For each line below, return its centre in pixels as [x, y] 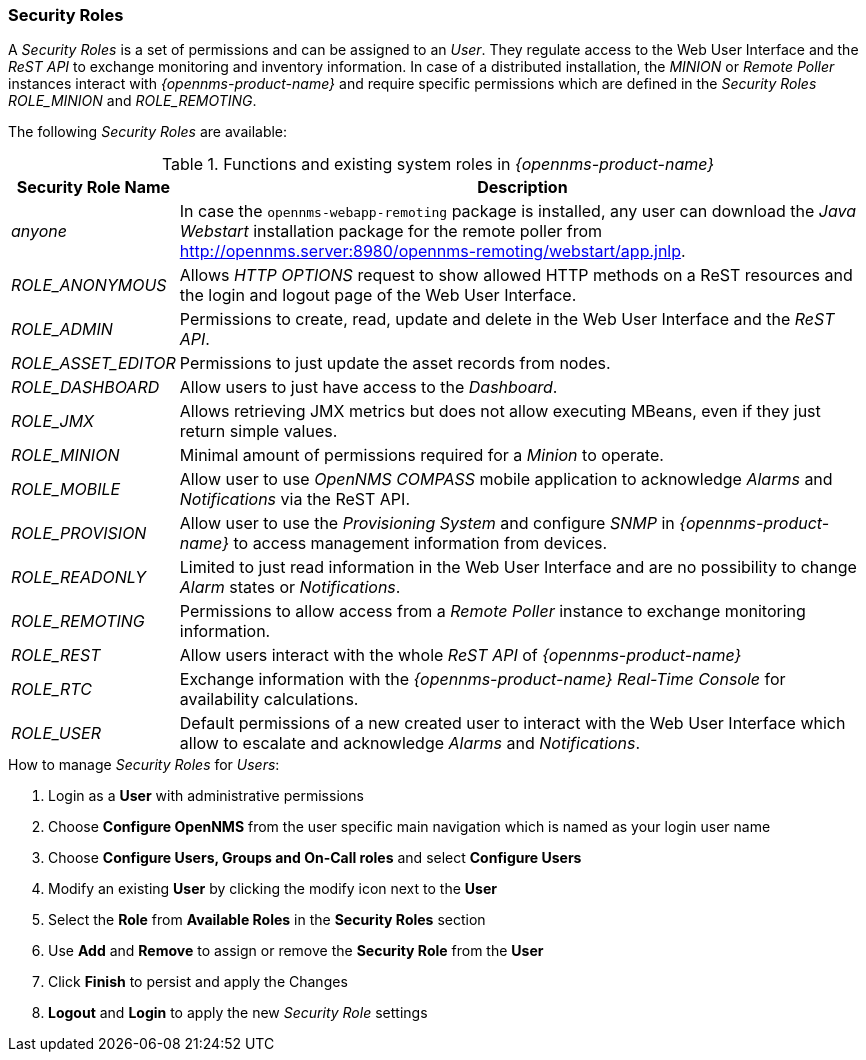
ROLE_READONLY [79, 577]
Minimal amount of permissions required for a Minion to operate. [421, 455]
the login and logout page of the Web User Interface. [378, 295]
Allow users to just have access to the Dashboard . [368, 387]
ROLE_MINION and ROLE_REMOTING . [132, 101]
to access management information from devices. [420, 543]
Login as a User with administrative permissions [206, 796]
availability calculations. [269, 699]
